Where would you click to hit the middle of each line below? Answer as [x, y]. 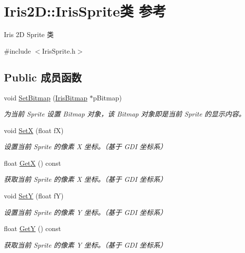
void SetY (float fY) [34, 196]
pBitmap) [107, 97]
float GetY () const [33, 228]
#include [18, 50]
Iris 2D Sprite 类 [29, 34]
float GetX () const [33, 163]
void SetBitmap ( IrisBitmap [46, 97]
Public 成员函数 [43, 77]
